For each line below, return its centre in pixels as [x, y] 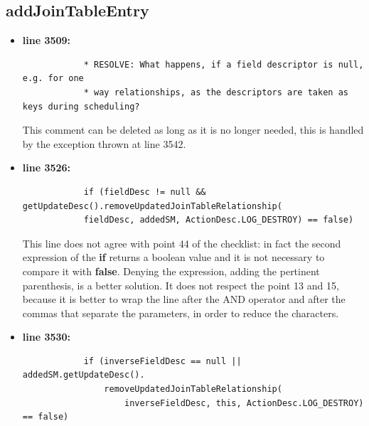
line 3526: [47, 167]
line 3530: [47, 337]
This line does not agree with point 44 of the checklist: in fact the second [182, 243]
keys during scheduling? [81, 106]
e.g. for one [53, 79]
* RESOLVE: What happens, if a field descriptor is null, [224, 64]
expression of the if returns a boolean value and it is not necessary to [173, 257]
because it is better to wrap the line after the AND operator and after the [184, 299]
